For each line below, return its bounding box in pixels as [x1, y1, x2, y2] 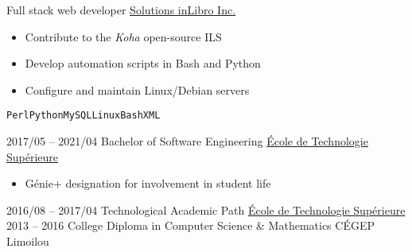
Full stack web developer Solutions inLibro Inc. [6, 2, 236, 17]
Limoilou [6, 233, 49, 249]
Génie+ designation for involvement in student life [25, 175, 271, 192]
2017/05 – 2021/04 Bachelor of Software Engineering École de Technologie [6, 133, 368, 149]
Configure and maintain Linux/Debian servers [25, 81, 250, 98]
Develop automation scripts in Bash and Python [25, 55, 261, 72]
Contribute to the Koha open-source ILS [25, 28, 222, 45]
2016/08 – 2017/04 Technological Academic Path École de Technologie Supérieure [6, 201, 406, 218]
